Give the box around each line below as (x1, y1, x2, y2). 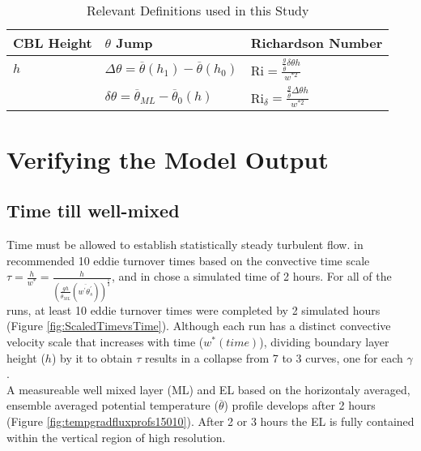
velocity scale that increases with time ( (6, 333, 204, 350)
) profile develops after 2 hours (223, 397, 376, 414)
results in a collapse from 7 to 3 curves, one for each (144, 349, 403, 366)
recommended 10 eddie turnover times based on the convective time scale (6, 251, 370, 268)
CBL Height (13, 33, 92, 52)
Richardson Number (250, 33, 383, 52)
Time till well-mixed (6, 198, 180, 223)
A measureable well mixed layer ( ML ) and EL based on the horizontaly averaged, (6, 380, 410, 397)
